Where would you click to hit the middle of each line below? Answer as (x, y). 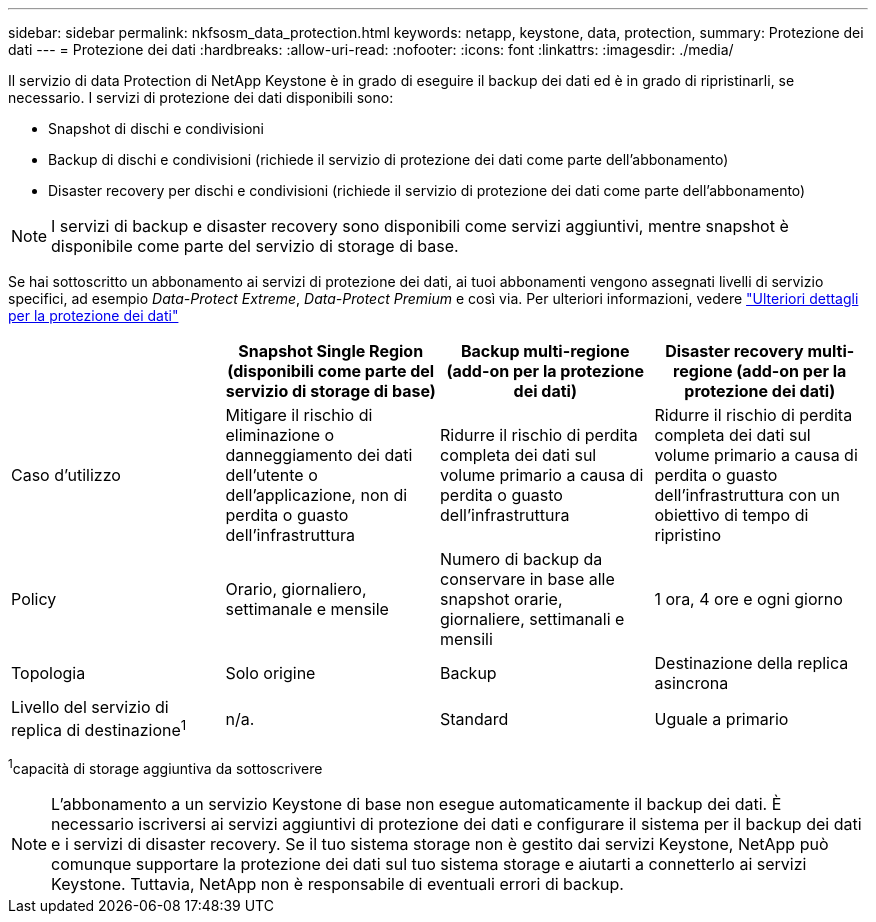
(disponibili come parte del (331, 371)
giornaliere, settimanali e (532, 619)
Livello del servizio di (90, 707)
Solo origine (270, 673)
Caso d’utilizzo (66, 475)
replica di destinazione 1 (99, 729)
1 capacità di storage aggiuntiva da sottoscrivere (165, 767)
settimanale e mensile (307, 609)
